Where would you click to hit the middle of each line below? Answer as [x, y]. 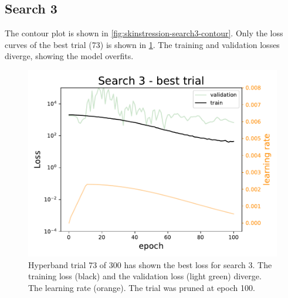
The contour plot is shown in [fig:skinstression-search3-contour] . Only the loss [144, 33]
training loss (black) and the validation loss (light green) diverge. [145, 276]
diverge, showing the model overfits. [69, 56]
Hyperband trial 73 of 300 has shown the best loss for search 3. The [150, 264]
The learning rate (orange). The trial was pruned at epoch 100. [142, 287]
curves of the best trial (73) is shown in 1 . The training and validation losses [142, 44]
